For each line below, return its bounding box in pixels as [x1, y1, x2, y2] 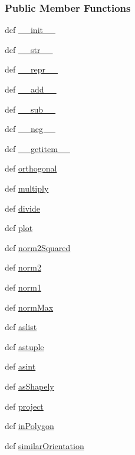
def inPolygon [5, 420, 54, 432]
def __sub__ [5, 103, 56, 115]
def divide [5, 202, 40, 214]
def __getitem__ [5, 142, 70, 154]
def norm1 [5, 281, 41, 293]
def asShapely [5, 380, 54, 392]
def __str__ [5, 43, 53, 55]
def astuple [5, 340, 44, 352]
